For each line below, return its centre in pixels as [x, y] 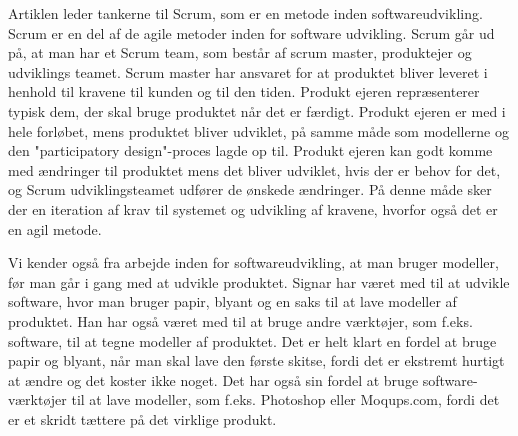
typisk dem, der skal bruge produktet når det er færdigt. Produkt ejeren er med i [257, 110]
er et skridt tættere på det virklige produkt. [142, 418]
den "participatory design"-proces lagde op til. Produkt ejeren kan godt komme [250, 150]
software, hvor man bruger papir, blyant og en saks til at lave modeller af [232, 301]
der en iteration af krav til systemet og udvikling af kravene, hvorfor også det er [253, 208]
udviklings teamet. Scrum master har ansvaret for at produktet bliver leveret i [248, 71]
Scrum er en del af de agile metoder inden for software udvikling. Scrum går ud [251, 32]
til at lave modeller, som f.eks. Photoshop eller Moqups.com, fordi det [285, 399]
